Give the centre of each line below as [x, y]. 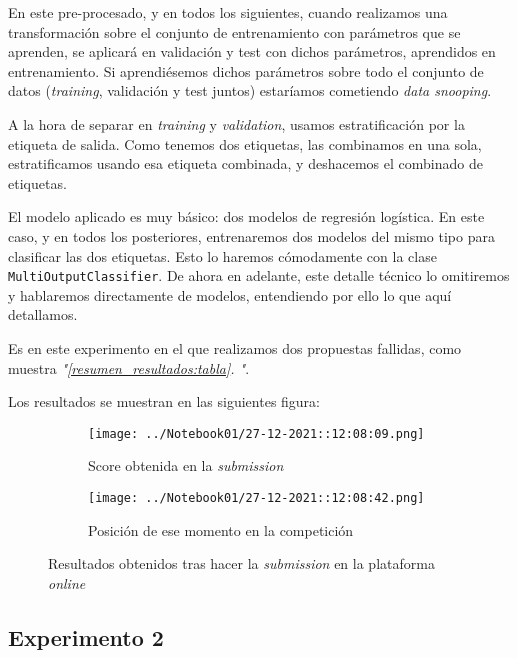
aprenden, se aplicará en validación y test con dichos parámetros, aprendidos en [252, 51]
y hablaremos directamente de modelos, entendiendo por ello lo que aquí [230, 294]
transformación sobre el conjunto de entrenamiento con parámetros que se [234, 31]
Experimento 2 [86, 636]
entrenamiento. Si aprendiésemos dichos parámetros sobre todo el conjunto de [246, 70]
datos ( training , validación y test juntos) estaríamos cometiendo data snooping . [250, 90]
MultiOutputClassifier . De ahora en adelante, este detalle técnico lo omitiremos [259, 275]
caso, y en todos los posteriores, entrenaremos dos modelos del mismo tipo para [251, 235]
